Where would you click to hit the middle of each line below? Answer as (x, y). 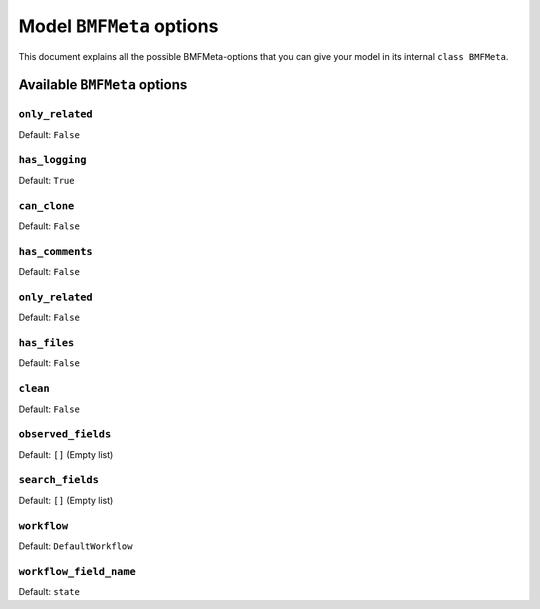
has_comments (56, 251)
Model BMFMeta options (118, 26)
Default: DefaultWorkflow (75, 546)
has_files (46, 343)
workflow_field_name (77, 571)
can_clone (46, 205)
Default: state (49, 592)
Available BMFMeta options (103, 85)
